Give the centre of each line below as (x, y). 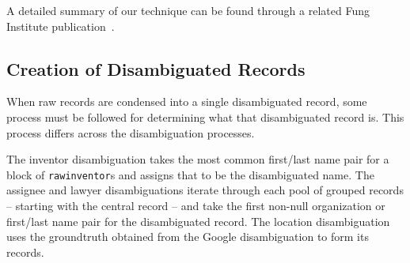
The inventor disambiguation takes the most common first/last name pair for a (198, 159)
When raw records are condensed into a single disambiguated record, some (187, 101)
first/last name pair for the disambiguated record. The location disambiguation (198, 221)
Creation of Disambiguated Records (156, 68)
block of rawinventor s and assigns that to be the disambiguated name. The (190, 174)
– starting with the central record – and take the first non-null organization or (196, 206)
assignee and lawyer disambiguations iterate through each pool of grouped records (205, 190)
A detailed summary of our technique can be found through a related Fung (188, 10)
